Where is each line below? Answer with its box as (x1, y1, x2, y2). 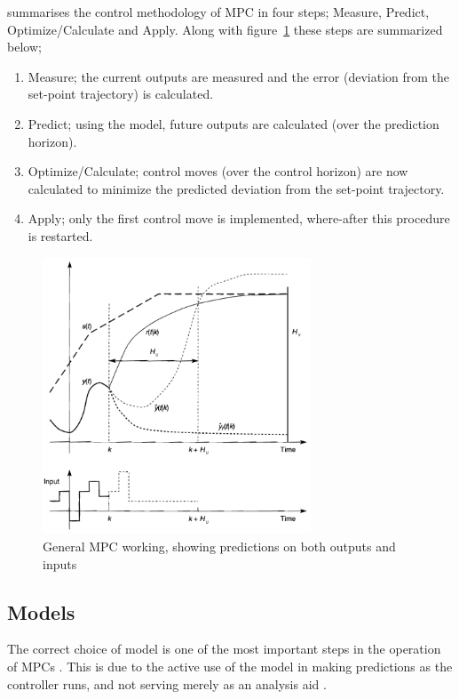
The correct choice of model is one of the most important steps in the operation (7, 639, 441, 658)
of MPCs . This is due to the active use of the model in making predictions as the (7, 656, 453, 675)
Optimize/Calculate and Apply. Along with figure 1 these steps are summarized (7, 20, 443, 38)
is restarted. (28, 226, 93, 245)
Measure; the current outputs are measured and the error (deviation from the (28, 67, 450, 85)
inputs (43, 554, 77, 573)
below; (7, 37, 42, 56)
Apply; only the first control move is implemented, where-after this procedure (28, 209, 450, 228)
